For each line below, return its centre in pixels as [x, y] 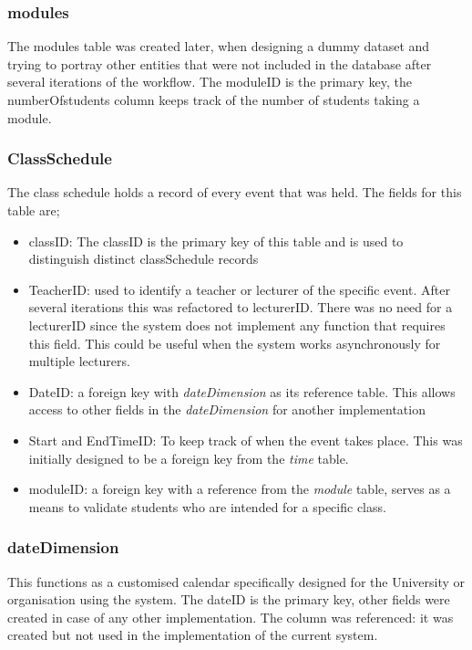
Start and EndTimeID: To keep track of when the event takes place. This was [246, 440]
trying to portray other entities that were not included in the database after [220, 63]
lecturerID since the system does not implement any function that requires [237, 325]
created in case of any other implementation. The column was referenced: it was [231, 617]
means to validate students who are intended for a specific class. [207, 506]
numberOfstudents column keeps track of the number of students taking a [214, 100]
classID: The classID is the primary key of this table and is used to [216, 241]
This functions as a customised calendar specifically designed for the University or [236, 581]
